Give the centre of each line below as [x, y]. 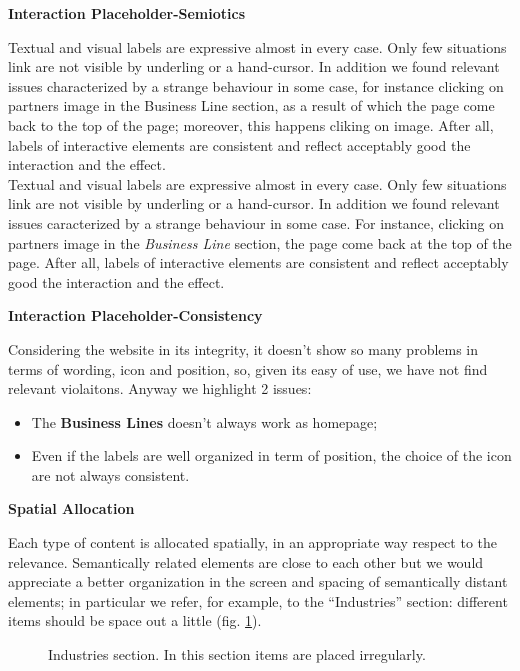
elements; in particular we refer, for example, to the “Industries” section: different [258, 600]
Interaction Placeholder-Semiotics [127, 13]
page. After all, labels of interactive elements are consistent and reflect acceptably [258, 262]
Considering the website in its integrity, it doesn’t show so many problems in [243, 348]
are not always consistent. [110, 474]
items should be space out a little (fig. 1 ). [135, 620]
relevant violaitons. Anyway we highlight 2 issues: [160, 388]
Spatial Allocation [71, 508]
